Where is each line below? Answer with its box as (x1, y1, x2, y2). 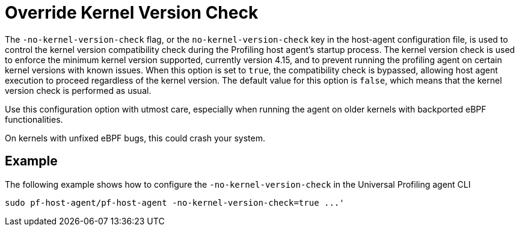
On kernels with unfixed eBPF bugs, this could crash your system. (5, 132, 266, 143)
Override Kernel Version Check (5, 2, 259, 23)
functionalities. (5, 114, 63, 125)
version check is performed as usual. (5, 85, 152, 96)
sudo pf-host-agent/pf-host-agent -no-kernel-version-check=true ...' (5, 197, 345, 208)
